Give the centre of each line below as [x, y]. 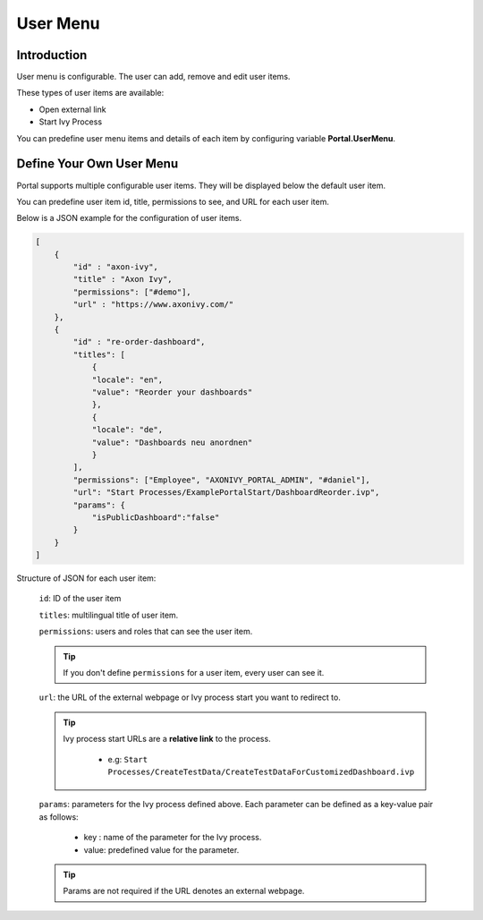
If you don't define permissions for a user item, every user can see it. [194, 673]
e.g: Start [127, 759]
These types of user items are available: [90, 93]
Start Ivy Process [71, 122]
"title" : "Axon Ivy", [123, 279]
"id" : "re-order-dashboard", [139, 342]
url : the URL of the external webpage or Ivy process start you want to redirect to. [190, 697]
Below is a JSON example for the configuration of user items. [129, 218]
